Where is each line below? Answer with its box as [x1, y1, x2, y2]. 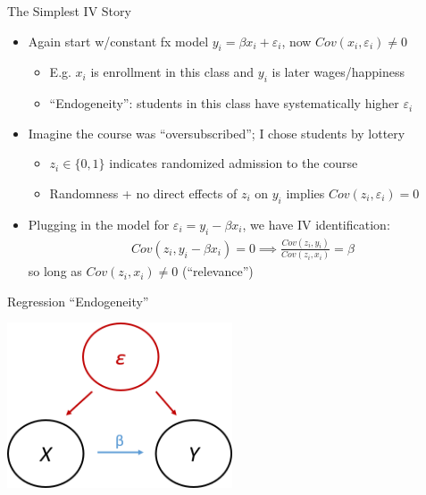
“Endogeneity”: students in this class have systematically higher [49, 94, 399, 113]
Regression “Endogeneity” [7, 291, 149, 310]
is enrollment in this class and [90, 63, 255, 81]
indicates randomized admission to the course [109, 154, 358, 172]
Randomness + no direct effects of [49, 183, 238, 202]
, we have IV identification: [242, 214, 390, 233]
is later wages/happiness [271, 63, 405, 81]
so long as [28, 262, 82, 281]
